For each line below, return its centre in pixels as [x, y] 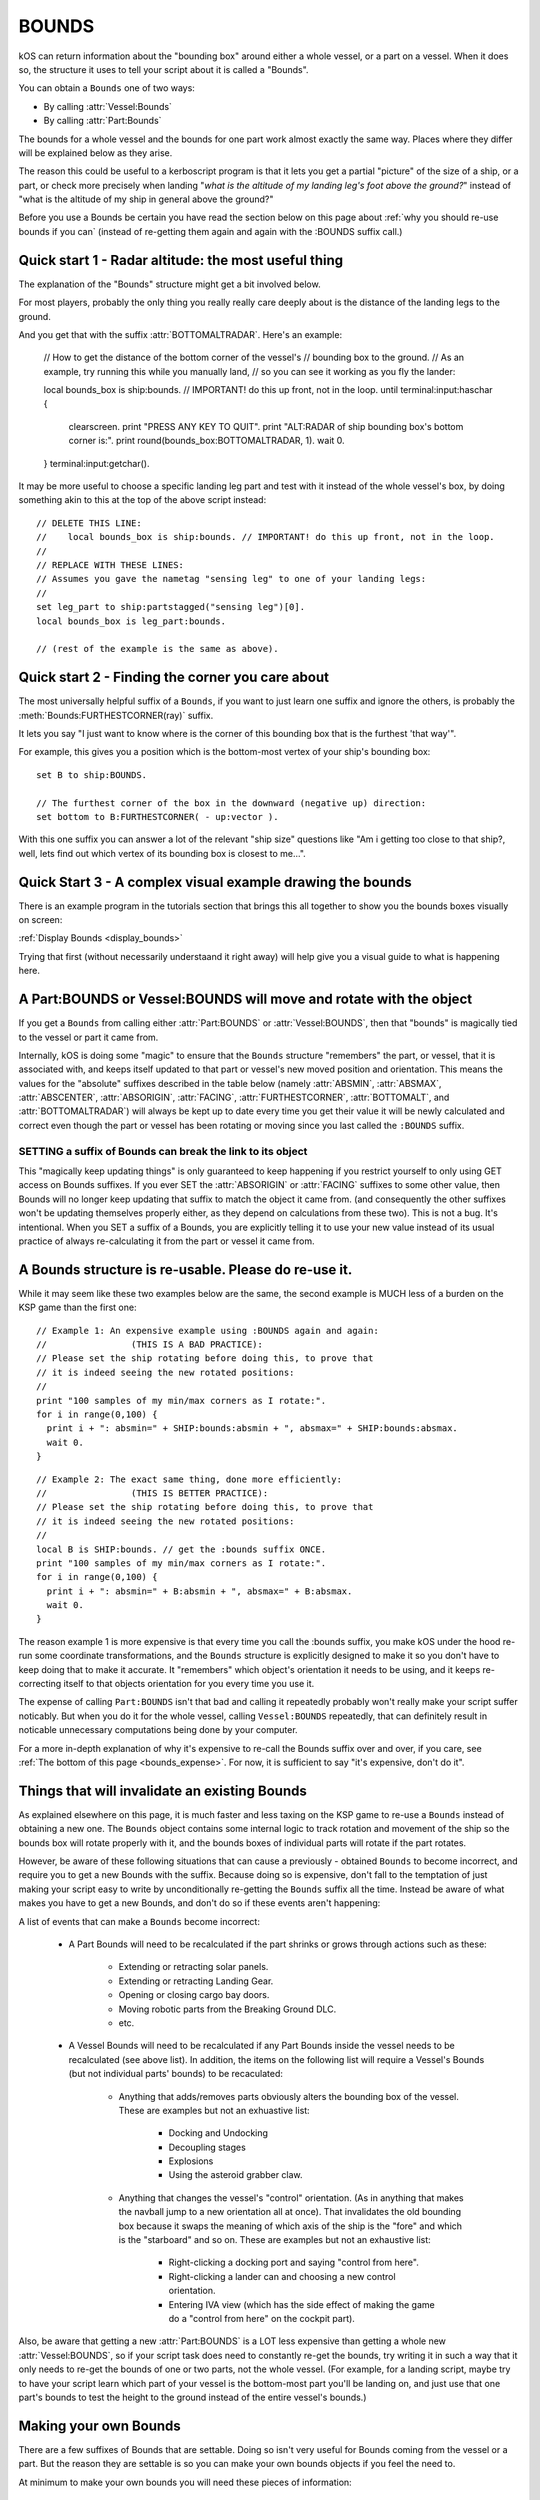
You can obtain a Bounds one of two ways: [106, 88]
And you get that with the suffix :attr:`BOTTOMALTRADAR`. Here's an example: [180, 334]
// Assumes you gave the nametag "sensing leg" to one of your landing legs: [231, 579]
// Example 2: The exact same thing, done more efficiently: [189, 1479]
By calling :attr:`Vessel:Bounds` [107, 106]
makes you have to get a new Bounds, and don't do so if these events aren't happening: [199, 1903]
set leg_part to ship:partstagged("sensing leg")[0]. [170, 607]
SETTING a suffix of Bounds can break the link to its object [163, 1151]
